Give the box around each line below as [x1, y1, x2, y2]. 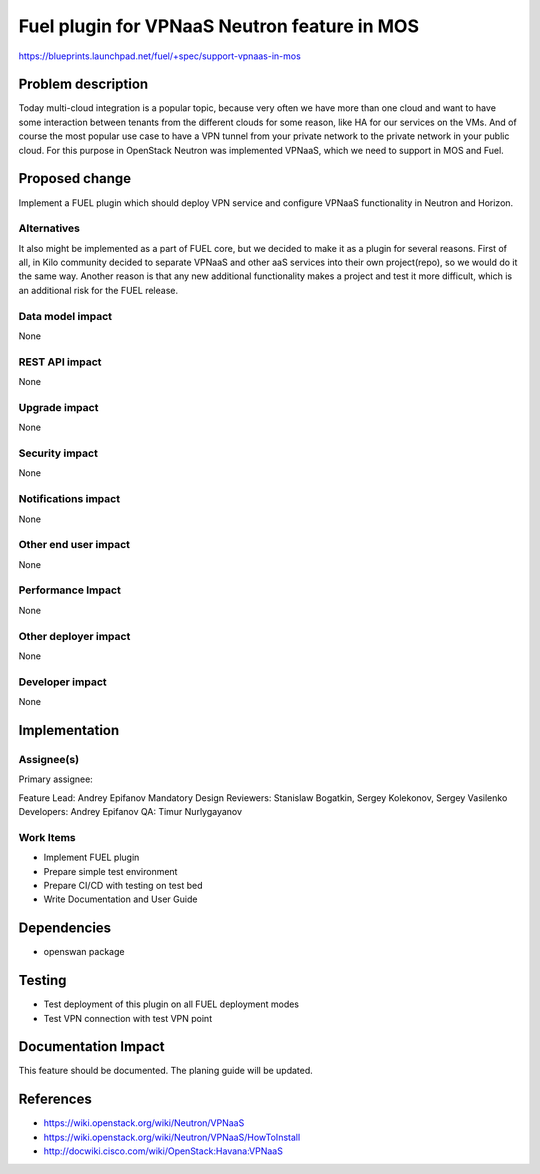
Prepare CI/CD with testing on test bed [43, 879, 203, 891]
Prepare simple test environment [43, 865, 178, 877]
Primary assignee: [18, 773, 94, 785]
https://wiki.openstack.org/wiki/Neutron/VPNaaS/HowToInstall [43, 1131, 301, 1143]
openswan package [43, 946, 125, 958]
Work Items [18, 830, 76, 844]
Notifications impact [18, 492, 120, 506]
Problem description [18, 76, 149, 93]
